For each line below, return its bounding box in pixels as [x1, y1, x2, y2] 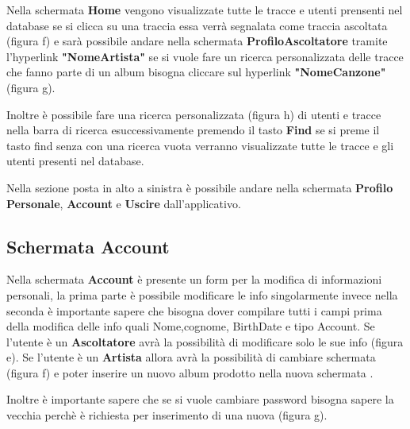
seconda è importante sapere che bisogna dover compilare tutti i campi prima [6, 302, 382, 319]
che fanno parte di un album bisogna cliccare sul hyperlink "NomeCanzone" [6, 64, 386, 80]
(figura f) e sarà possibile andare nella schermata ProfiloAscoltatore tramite [6, 33, 388, 49]
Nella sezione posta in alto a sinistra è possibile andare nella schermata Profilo [6, 179, 393, 195]
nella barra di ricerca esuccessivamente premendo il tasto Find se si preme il [6, 122, 380, 138]
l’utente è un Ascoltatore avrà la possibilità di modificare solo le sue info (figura [6, 333, 404, 350]
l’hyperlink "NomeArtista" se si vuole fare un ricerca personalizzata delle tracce [6, 48, 404, 64]
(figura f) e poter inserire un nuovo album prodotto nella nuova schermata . [6, 364, 374, 381]
